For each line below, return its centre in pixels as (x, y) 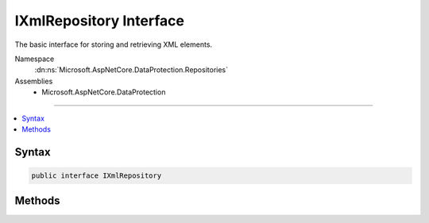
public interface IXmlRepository (97, 175)
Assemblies (34, 81)
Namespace (35, 59)
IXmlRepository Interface (99, 21)
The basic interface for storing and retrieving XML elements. (114, 44)
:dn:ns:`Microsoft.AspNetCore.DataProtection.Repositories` (131, 70)
